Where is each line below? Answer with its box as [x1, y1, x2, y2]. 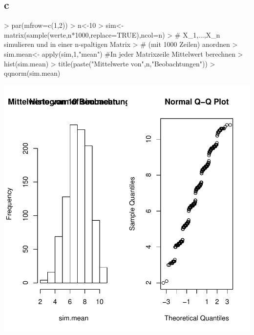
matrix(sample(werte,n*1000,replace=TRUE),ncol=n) [4, 29, 165, 40]
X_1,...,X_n [183, 29, 220, 40]
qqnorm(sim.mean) [4, 68, 61, 78]
